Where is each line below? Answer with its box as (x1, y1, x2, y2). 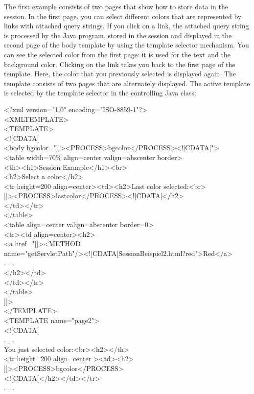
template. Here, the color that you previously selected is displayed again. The (4, 69, 236, 79)
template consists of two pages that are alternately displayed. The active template (4, 78, 250, 88)
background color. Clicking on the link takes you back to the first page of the (4, 59, 235, 69)
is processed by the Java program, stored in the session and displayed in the (4, 30, 232, 40)
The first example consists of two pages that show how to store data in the (4, 1, 228, 11)
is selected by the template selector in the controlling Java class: (4, 88, 196, 98)
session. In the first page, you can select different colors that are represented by (4, 11, 242, 21)
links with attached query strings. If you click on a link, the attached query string (4, 21, 249, 31)
